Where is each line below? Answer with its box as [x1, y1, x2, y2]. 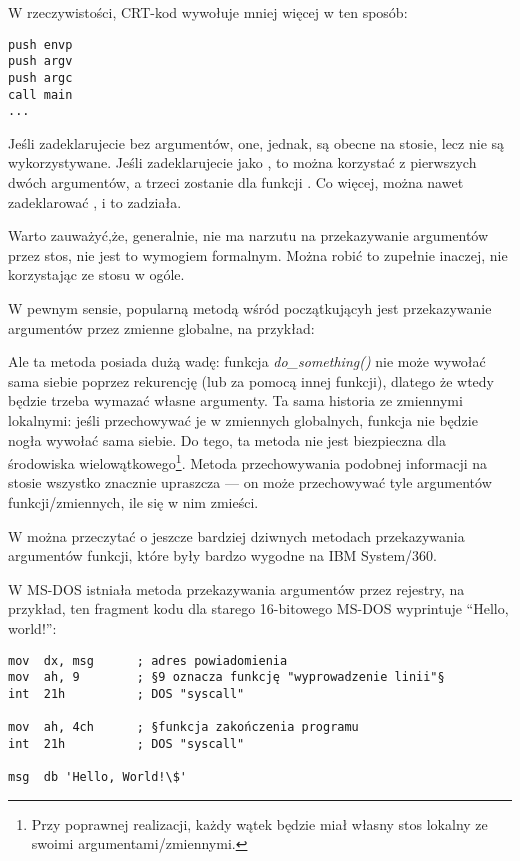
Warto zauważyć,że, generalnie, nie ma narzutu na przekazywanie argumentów [8, 225, 489, 246]
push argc [8, 70, 73, 85]
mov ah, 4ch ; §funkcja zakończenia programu [8, 720, 359, 735]
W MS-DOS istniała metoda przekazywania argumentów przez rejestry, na [8, 578, 465, 599]
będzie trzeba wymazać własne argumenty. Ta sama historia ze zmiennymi [8, 390, 463, 411]
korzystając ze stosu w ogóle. [8, 264, 185, 285]
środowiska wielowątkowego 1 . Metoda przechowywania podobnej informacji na [8, 450, 488, 473]
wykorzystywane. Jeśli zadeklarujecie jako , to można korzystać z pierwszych [8, 152, 477, 173]
